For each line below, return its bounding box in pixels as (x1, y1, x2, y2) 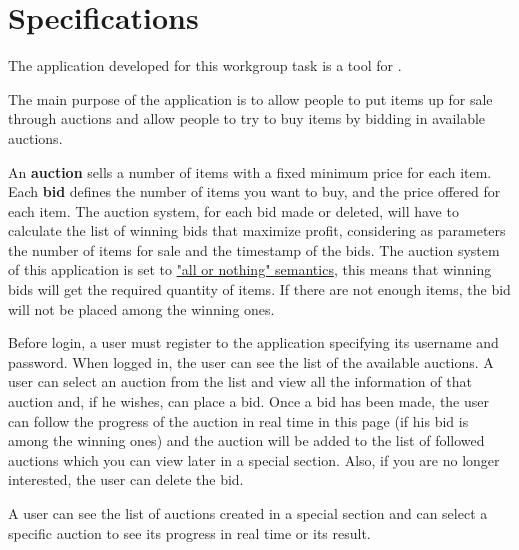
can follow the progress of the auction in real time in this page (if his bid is (8, 410, 469, 431)
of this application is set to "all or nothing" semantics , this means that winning (8, 259, 492, 280)
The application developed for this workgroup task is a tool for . (8, 55, 402, 76)
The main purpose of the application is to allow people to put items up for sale (8, 88, 493, 109)
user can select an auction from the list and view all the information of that (8, 371, 472, 392)
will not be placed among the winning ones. (8, 298, 275, 319)
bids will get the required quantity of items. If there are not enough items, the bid (8, 279, 511, 300)
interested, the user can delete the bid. (8, 469, 244, 490)
